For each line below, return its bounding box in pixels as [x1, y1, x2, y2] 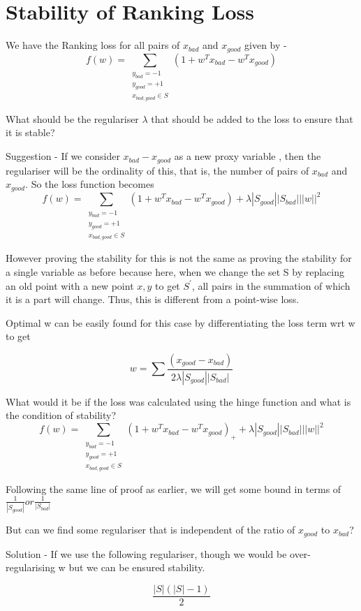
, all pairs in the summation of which [191, 278, 351, 293]
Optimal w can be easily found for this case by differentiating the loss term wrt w [6, 315, 355, 330]
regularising [6, 560, 55, 575]
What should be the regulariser [6, 111, 139, 126]
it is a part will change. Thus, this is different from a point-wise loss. [6, 292, 300, 307]
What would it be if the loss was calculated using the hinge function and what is [6, 394, 351, 408]
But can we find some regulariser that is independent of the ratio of [6, 522, 295, 537]
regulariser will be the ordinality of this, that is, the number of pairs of [6, 163, 309, 177]
